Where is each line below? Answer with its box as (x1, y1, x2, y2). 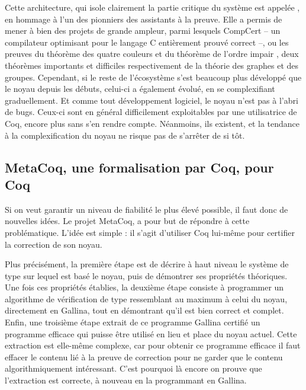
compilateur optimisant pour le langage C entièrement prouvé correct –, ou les (5, 36, 289, 48)
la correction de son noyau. (5, 238, 102, 250)
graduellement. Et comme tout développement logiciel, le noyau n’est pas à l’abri (5, 94, 298, 106)
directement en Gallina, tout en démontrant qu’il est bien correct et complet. (5, 304, 284, 317)
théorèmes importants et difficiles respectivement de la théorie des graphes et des (5, 59, 299, 71)
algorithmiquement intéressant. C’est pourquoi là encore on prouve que (5, 362, 262, 375)
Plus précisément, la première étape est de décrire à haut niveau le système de (5, 258, 289, 270)
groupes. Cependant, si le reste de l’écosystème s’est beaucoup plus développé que (5, 71, 302, 83)
